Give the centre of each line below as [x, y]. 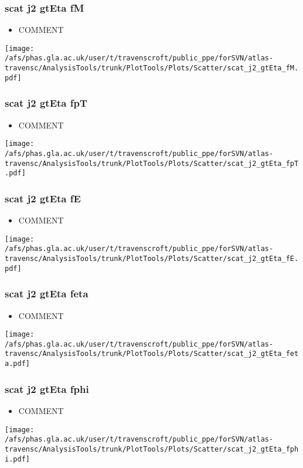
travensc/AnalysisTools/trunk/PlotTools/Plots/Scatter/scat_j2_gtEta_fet [152, 354]
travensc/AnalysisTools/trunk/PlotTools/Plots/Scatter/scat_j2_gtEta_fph [152, 449]
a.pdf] [17, 364]
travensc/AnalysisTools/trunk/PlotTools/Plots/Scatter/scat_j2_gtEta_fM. [152, 68]
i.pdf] [17, 459]
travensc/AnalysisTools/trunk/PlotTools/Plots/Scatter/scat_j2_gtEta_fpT [152, 163]
